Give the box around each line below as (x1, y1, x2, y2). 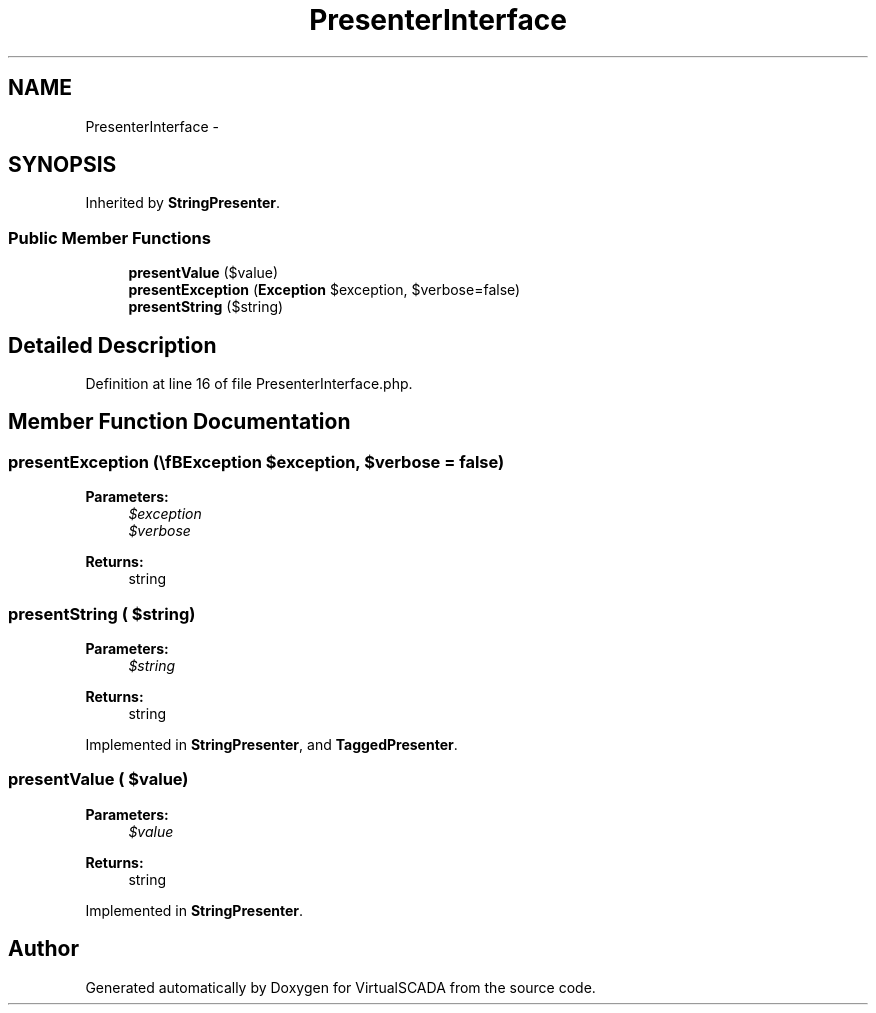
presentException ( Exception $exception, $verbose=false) (128, 281, 521, 299)
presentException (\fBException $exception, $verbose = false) (8, 451, 505, 472)
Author (8, 936, 79, 962)
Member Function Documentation (8, 409, 351, 435)
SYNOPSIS (8, 152, 117, 178)
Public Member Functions (8, 227, 211, 248)
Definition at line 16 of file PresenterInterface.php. (85, 375, 413, 393)
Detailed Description (8, 332, 217, 358)
